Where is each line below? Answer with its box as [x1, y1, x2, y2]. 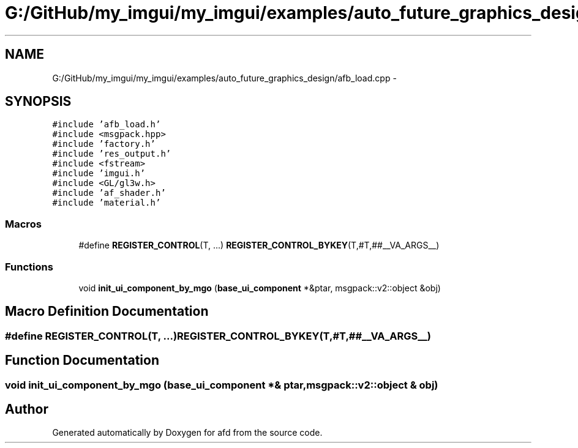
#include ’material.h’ [52, 198, 161, 208]
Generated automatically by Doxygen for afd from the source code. [52, 427, 323, 438]
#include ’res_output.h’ [52, 149, 171, 159]
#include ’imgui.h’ [52, 168, 146, 179]
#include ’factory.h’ [52, 139, 156, 149]
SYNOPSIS [5, 94, 72, 110]
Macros [5, 217, 42, 230]
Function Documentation [5, 353, 159, 368]
